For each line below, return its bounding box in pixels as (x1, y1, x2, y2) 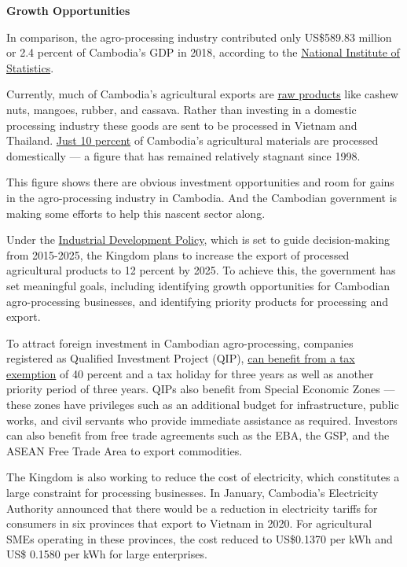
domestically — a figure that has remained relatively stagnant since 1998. (6, 147, 361, 164)
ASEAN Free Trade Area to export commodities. (6, 442, 243, 458)
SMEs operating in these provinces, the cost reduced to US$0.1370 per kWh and (6, 530, 393, 547)
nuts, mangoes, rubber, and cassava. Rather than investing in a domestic (6, 101, 357, 117)
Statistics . (6, 59, 54, 75)
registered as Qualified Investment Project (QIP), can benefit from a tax (6, 350, 355, 366)
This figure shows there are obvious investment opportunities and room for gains (6, 174, 394, 190)
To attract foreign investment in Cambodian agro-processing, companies (6, 334, 354, 351)
